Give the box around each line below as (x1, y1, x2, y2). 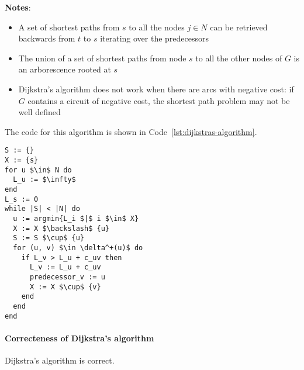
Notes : (5, 1, 31, 13)
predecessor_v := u (29, 272, 105, 281)
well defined (18, 106, 61, 118)
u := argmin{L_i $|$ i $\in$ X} (13, 214, 139, 223)
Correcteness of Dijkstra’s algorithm (5, 331, 154, 344)
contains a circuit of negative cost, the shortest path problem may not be (27, 94, 290, 106)
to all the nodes (129, 20, 185, 33)
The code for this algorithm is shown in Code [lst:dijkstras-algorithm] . (5, 125, 257, 137)
